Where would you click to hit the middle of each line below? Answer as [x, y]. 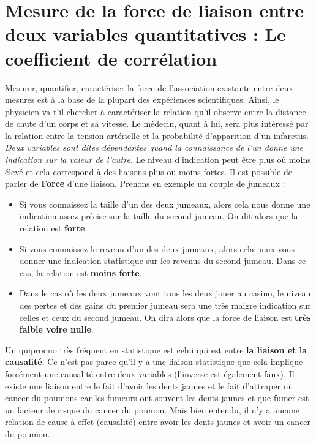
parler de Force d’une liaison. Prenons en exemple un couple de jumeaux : [145, 183]
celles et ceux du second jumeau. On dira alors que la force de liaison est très [165, 317]
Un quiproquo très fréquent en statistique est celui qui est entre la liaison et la [156, 349]
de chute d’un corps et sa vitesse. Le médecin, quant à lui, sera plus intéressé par [157, 123]
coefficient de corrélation [111, 58]
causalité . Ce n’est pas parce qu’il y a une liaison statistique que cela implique [154, 362]
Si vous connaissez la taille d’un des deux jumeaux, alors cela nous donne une [165, 204]
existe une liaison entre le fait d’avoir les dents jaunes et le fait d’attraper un [149, 386]
